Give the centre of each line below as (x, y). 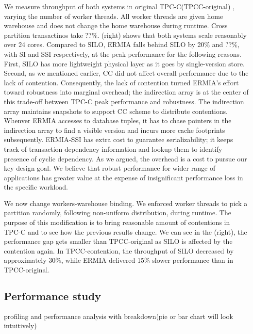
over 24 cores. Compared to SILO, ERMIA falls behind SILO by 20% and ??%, (122, 44)
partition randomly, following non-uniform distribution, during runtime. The (118, 213)
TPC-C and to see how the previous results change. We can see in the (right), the (126, 231)
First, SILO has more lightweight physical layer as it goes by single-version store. (124, 63)
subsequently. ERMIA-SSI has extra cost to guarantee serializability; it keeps (118, 139)
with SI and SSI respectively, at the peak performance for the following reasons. (123, 54)
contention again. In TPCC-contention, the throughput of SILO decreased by (119, 250)
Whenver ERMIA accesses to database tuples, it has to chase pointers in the (118, 120)
